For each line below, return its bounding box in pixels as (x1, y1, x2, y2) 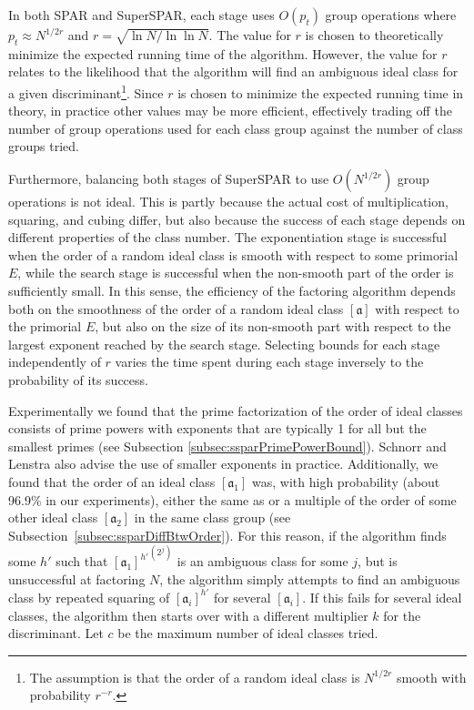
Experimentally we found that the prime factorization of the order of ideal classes (8, 401, 463, 420)
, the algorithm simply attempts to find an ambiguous (159, 569, 460, 588)
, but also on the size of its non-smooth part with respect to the (95, 317, 451, 336)
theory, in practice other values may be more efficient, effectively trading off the (8, 101, 452, 120)
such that (55, 552, 108, 571)
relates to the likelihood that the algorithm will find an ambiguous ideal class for (8, 62, 459, 81)
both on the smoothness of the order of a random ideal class (8, 299, 344, 318)
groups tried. (8, 137, 79, 156)
